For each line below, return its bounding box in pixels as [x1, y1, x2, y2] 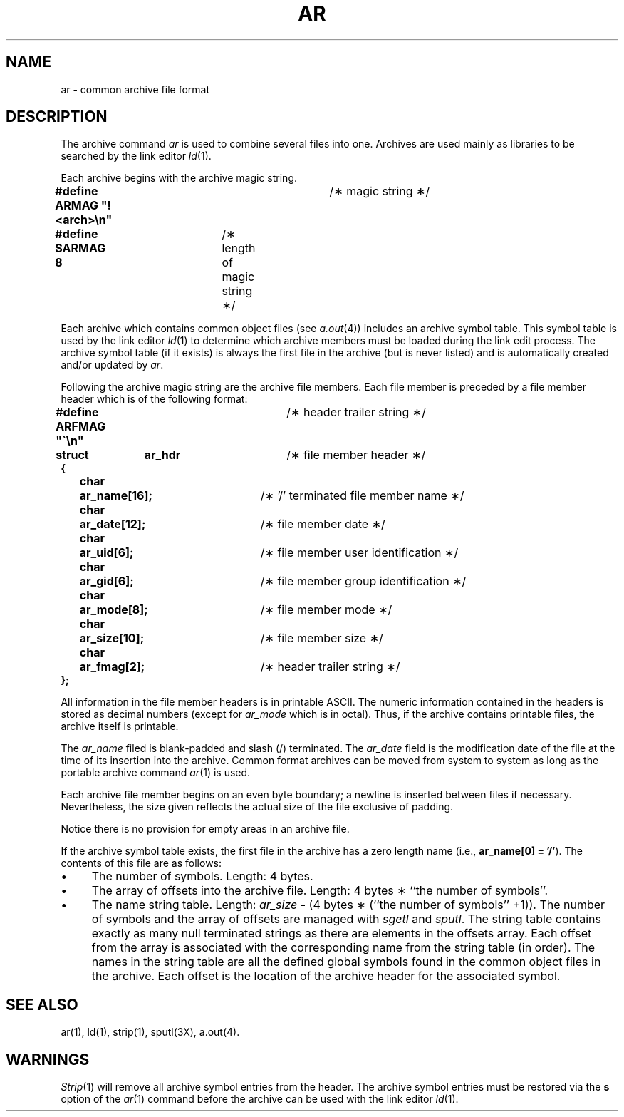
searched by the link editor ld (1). [61, 150, 212, 163]
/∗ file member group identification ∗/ [260, 574, 467, 589]
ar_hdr [144, 448, 181, 463]
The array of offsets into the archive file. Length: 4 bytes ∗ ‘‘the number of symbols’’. [91, 883, 548, 898]
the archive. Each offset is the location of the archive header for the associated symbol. [91, 969, 561, 984]
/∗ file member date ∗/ [260, 517, 385, 532]
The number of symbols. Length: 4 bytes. [91, 869, 313, 884]
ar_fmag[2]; [79, 659, 145, 674]
